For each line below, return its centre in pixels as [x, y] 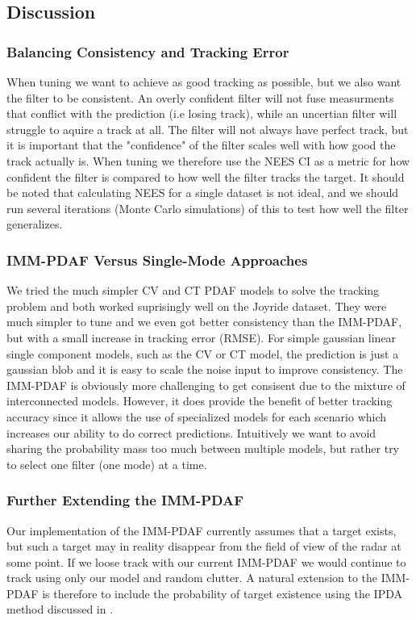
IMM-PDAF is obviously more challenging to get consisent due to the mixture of [206, 385]
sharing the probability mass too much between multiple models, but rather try [203, 448]
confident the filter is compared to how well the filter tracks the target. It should [206, 176]
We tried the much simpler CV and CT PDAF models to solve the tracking [193, 290]
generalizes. [35, 224]
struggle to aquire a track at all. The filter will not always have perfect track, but [208, 129]
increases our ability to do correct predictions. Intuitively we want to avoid [191, 432]
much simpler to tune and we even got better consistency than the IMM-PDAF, [204, 322]
